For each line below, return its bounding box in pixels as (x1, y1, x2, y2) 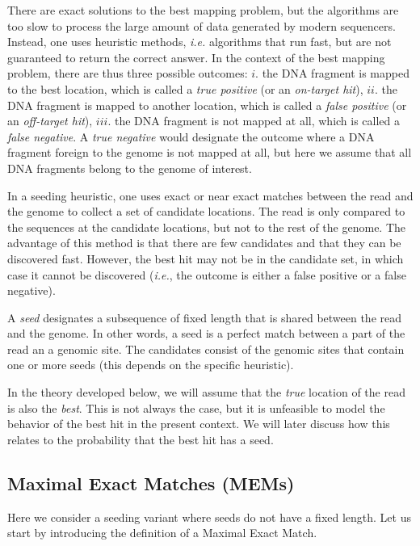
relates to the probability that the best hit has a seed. (7, 430, 274, 447)
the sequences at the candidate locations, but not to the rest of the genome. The (7, 218, 406, 235)
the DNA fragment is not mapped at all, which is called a (114, 112, 401, 129)
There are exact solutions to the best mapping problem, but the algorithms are (7, 2, 399, 18)
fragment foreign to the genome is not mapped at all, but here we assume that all (7, 144, 412, 161)
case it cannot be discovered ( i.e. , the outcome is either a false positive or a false (7, 266, 406, 283)
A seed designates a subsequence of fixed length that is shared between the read (7, 309, 402, 325)
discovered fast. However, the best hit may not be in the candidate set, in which (7, 250, 404, 267)
